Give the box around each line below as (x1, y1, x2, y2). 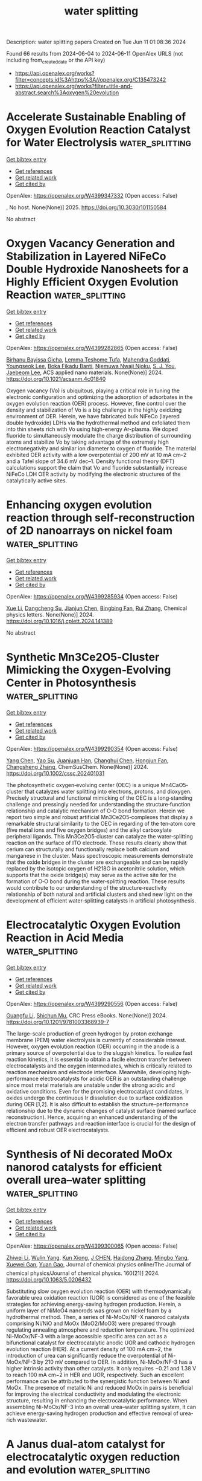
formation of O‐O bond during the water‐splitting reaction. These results (6, 878, 185, 885)
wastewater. (17, 1416, 48, 1423)
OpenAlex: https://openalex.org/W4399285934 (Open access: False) (6, 592, 178, 600)
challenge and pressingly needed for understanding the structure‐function (6, 800, 191, 808)
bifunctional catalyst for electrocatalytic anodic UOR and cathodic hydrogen (6, 1339, 195, 1346)
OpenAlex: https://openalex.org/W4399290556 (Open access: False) (6, 1000, 178, 1007)
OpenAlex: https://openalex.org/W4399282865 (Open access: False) (6, 344, 178, 351)
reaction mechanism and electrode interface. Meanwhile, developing (6, 1068, 177, 1075)
